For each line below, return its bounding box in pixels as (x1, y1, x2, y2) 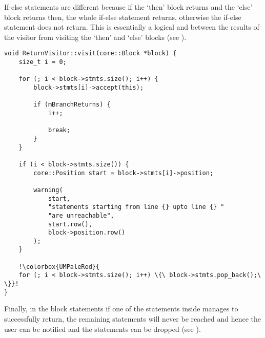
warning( (33, 186, 63, 194)
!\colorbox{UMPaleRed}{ (18, 263, 100, 270)
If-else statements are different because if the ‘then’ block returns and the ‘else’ (4, 2, 253, 12)
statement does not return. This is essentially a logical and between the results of (4, 22, 259, 32)
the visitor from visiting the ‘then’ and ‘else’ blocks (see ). (4, 31, 187, 42)
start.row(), (48, 220, 92, 228)
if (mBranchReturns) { (33, 101, 111, 109)
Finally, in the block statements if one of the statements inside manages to (4, 303, 238, 314)
